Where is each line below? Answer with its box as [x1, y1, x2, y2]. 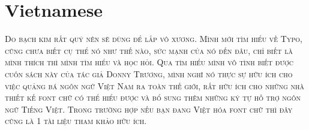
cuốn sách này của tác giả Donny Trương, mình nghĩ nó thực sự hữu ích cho [5, 67, 293, 80]
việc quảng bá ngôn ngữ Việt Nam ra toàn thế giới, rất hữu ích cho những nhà [5, 79, 305, 92]
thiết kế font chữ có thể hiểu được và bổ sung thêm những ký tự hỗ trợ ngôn [5, 91, 301, 104]
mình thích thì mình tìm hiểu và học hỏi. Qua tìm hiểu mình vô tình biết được [5, 56, 293, 68]
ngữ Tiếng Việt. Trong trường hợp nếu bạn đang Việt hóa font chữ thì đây [5, 102, 293, 115]
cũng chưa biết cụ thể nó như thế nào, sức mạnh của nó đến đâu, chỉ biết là [5, 44, 293, 56]
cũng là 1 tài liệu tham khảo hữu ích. [5, 114, 147, 127]
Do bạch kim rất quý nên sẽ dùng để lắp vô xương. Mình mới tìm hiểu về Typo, [5, 32, 302, 45]
